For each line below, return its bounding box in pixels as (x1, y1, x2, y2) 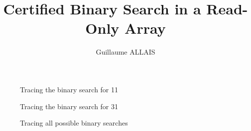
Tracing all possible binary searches (20, 118, 128, 128)
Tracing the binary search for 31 (20, 101, 119, 111)
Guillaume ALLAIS (96, 47, 155, 57)
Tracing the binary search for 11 (20, 84, 119, 94)
